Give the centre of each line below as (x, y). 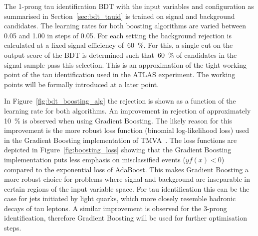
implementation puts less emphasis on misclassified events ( (95, 159)
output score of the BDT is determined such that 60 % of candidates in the (121, 55)
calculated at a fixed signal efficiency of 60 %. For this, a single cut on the (119, 45)
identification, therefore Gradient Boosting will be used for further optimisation (126, 218)
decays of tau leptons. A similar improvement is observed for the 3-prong (116, 208)
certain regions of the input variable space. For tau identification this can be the (127, 188)
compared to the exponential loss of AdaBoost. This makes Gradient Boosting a (126, 169)
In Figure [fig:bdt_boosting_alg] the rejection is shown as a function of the (120, 101)
